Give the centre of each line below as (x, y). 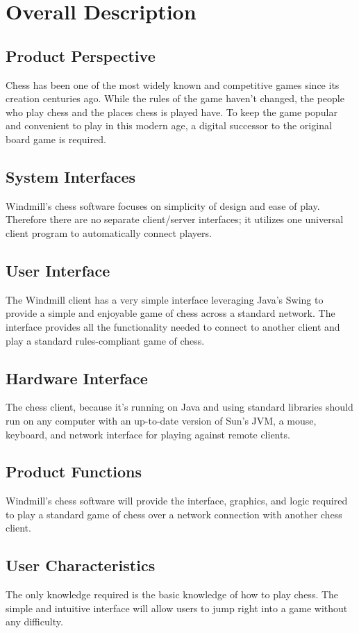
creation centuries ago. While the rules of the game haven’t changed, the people (175, 98)
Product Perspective (81, 55)
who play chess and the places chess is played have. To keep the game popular (172, 112)
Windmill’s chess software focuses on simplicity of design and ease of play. (163, 205)
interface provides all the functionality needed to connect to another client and (173, 326)
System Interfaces (71, 176)
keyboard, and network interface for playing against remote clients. (148, 434)
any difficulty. (34, 622)
